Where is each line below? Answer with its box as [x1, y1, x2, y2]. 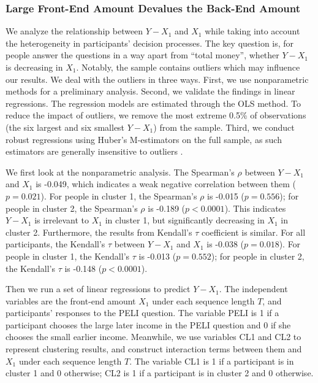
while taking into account [205, 25, 300, 37]
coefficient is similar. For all [201, 225, 306, 238]
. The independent [219, 282, 288, 295]
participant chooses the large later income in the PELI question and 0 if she [6, 318, 291, 331]
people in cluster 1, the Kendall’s [6, 249, 130, 262]
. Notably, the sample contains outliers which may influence [76, 61, 300, 73]
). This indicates [224, 201, 286, 214]
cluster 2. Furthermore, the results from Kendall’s [6, 225, 192, 238]
